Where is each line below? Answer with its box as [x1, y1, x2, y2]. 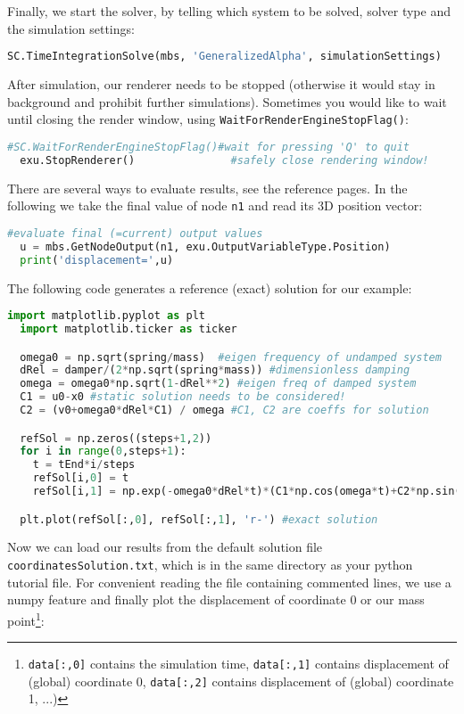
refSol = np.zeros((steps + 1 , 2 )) [20, 431, 212, 445]
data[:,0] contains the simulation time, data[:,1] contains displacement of [28, 654, 449, 673]
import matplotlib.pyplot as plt [7, 309, 205, 323]
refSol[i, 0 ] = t [32, 472, 129, 485]
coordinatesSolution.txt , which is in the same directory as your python [7, 555, 413, 574]
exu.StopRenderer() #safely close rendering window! [20, 153, 429, 167]
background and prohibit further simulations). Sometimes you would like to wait [7, 92, 447, 111]
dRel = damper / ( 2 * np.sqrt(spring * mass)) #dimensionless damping [20, 364, 410, 377]
